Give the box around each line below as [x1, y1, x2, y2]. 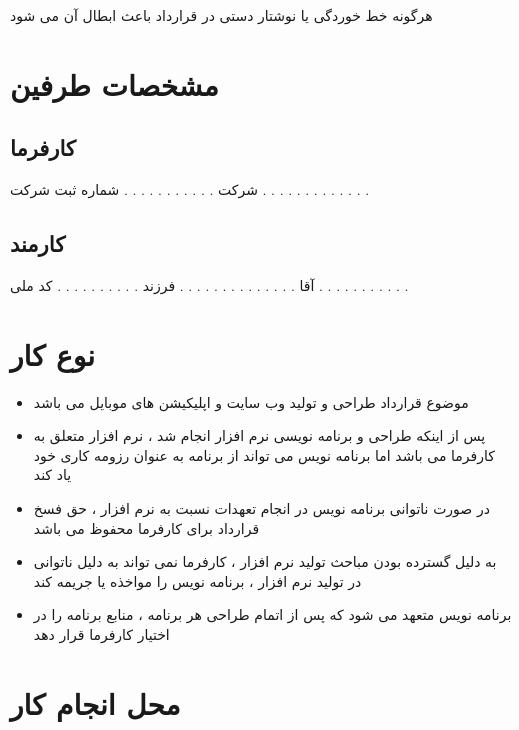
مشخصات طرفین [10, 63, 219, 104]
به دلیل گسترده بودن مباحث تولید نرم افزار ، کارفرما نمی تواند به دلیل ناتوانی [33, 551, 497, 572]
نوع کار [10, 333, 96, 374]
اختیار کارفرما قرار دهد [33, 624, 170, 645]
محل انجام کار [10, 682, 181, 723]
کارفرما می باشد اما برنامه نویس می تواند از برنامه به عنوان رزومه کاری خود [33, 444, 495, 465]
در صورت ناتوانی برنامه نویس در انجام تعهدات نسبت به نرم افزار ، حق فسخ [33, 498, 490, 519]
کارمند [10, 228, 66, 259]
